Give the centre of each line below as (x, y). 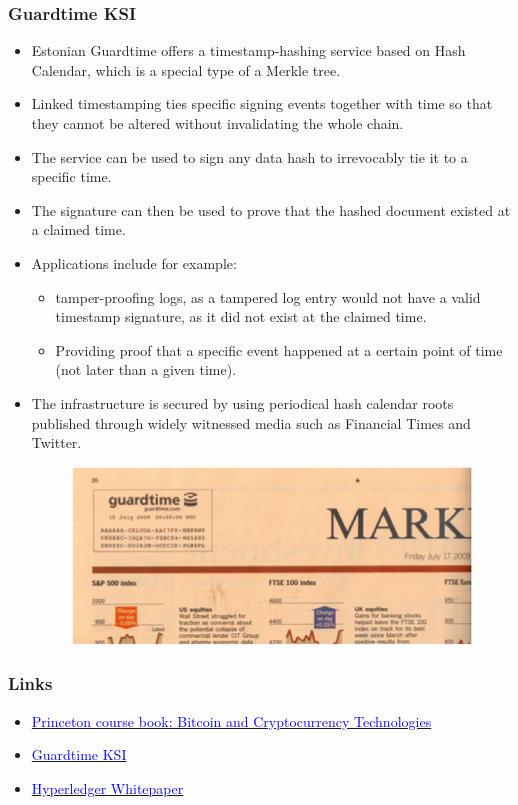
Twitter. (56, 442)
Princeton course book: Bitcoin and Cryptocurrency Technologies (231, 720)
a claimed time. (78, 229)
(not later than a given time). (146, 369)
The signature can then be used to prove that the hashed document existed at (271, 209)
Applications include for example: (134, 262)
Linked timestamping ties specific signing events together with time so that (262, 103)
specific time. (71, 176)
